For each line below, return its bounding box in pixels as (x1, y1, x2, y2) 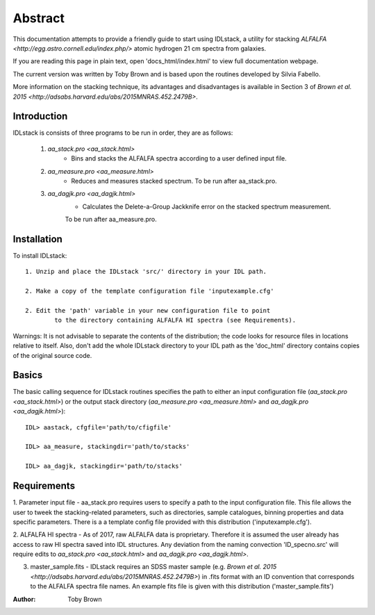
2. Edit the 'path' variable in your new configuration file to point (25, 306, 271, 314)
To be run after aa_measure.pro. (65, 215, 158, 224)
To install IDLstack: (12, 252, 67, 260)
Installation (12, 233, 62, 245)
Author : (12, 595, 36, 603)
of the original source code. (12, 351, 92, 359)
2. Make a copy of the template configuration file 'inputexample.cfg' (25, 287, 274, 295)
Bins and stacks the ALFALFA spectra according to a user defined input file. (71, 154, 287, 163)
